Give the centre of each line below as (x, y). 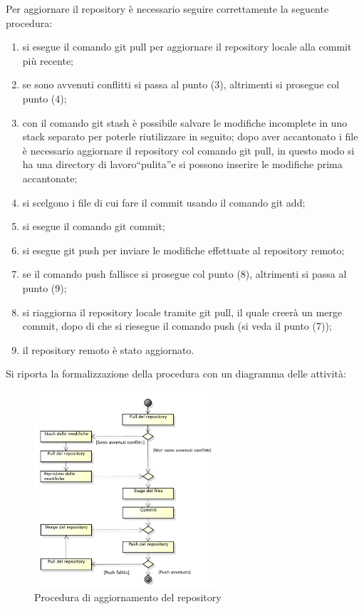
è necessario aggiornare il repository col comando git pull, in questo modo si (188, 150)
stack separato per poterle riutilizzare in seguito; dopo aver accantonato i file (190, 136)
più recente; (48, 60)
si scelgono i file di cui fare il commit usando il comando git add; (164, 202)
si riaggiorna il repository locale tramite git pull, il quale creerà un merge (182, 312)
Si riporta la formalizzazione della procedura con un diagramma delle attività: (176, 374)
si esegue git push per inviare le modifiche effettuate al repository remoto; (183, 250)
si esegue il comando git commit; (94, 226)
